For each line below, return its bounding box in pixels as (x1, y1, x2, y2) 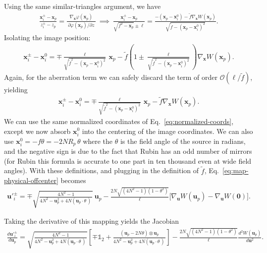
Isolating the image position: (4, 32, 91, 43)
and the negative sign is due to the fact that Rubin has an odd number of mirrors (4, 146, 252, 156)
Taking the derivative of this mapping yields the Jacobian (4, 216, 179, 226)
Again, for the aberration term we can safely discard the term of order (4, 72, 217, 82)
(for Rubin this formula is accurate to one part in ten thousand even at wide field (4, 155, 252, 166)
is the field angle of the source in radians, (120, 135, 246, 146)
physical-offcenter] (4, 175, 58, 186)
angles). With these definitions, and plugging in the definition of (4, 165, 199, 176)
